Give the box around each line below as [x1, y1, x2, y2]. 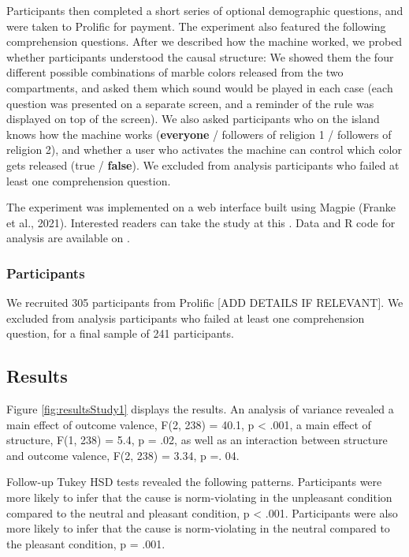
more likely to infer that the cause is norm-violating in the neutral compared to [6, 520, 390, 536]
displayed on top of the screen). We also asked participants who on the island [6, 110, 380, 127]
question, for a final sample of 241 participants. [6, 325, 234, 342]
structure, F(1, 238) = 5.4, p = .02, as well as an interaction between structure [6, 432, 388, 448]
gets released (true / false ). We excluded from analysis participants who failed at [6, 156, 400, 173]
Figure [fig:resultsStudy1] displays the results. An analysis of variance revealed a [6, 401, 394, 417]
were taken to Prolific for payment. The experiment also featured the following [6, 17, 386, 34]
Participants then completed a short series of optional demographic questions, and [6, 2, 403, 18]
